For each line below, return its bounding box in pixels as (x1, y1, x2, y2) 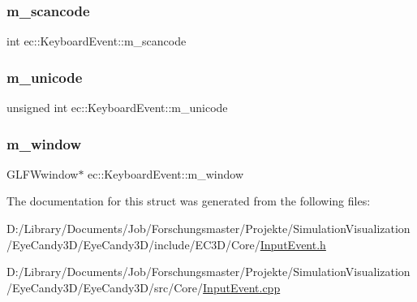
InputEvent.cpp (203, 278, 281, 296)
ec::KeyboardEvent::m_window (88, 165, 244, 182)
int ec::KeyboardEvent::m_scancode (6, 32, 187, 50)
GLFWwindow (6, 165, 79, 182)
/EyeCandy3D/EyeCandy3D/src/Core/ (6, 278, 204, 296)
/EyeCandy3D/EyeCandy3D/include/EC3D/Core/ (6, 235, 260, 252)
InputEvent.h (260, 235, 326, 252)
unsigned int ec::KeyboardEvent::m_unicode (6, 99, 228, 116)
